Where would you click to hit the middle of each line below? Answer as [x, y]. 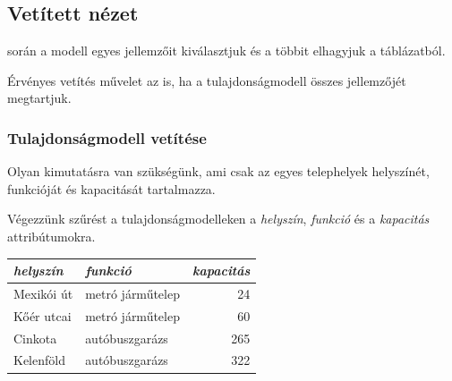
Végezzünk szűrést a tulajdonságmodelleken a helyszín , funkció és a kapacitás [218, 219]
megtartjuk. [39, 98]
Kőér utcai [43, 315]
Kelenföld [39, 360]
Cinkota [35, 338]
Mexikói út [43, 293]
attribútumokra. [51, 236]
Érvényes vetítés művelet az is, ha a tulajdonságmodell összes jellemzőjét [207, 80]
